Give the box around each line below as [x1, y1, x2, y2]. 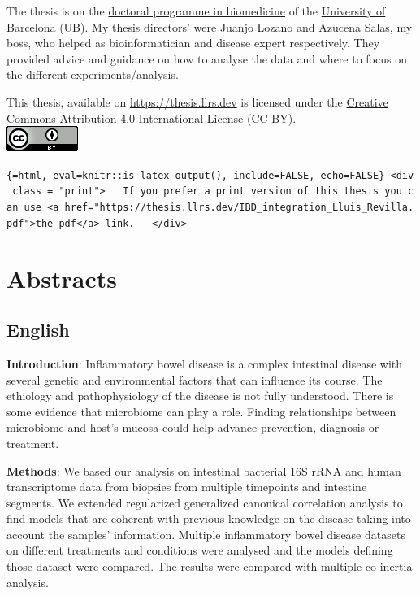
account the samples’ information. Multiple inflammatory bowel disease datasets [6, 525, 405, 542]
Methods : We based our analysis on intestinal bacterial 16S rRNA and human [6, 462, 401, 479]
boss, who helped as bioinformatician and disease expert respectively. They [6, 34, 380, 51]
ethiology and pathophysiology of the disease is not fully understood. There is [6, 387, 394, 404]
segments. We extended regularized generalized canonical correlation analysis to [6, 494, 403, 511]
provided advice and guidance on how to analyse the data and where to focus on [6, 50, 407, 67]
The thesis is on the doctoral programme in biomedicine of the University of [6, 2, 386, 19]
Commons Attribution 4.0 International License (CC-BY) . [6, 109, 297, 126]
